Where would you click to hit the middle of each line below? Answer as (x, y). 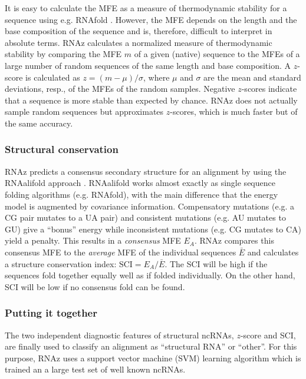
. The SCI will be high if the (216, 263)
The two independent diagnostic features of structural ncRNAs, (119, 335)
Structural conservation (62, 149)
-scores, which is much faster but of (234, 112)
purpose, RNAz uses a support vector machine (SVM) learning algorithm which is (153, 358)
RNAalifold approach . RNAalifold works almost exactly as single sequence (140, 183)
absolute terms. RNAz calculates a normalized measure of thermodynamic (139, 42)
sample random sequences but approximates (84, 112)
